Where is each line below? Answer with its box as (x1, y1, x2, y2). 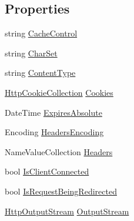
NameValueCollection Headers (5, 145, 113, 158)
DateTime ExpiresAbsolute (5, 106, 102, 118)
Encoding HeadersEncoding (5, 126, 104, 138)
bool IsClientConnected (5, 165, 89, 178)
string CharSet (5, 46, 58, 59)
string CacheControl (5, 27, 78, 39)
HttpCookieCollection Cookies (5, 86, 113, 98)
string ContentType (5, 66, 76, 79)
